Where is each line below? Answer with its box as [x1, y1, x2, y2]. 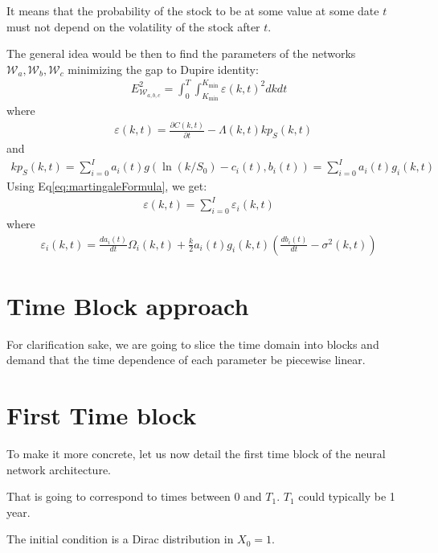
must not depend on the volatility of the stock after [6, 18, 260, 35]
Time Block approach [6, 289, 249, 322]
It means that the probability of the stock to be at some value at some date [6, 2, 379, 18]
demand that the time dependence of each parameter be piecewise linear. [6, 351, 366, 368]
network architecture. [6, 461, 112, 477]
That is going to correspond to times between [6, 488, 231, 505]
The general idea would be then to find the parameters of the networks [6, 45, 356, 62]
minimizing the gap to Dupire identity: [68, 60, 259, 77]
